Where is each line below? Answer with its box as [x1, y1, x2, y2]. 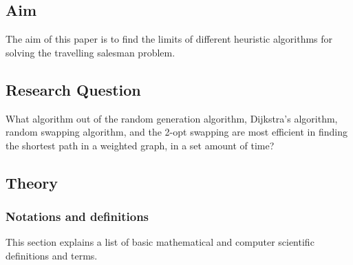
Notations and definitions [6, 208, 149, 225]
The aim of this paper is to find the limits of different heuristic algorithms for [6, 32, 333, 46]
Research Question [6, 78, 141, 100]
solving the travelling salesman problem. [6, 45, 175, 59]
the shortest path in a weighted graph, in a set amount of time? [6, 138, 275, 152]
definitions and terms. [6, 248, 98, 262]
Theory [6, 171, 58, 193]
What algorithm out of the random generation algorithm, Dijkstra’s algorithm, [6, 111, 338, 125]
